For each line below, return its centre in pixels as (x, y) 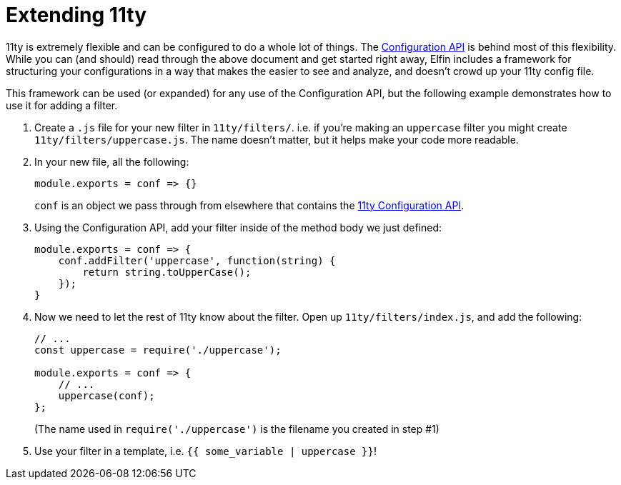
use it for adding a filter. (62, 105)
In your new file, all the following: (112, 161)
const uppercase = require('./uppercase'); (158, 350)
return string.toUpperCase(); (167, 272)
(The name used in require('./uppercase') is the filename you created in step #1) (237, 429)
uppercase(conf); (106, 395)
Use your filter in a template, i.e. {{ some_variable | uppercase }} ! (205, 451)
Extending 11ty (76, 15)
